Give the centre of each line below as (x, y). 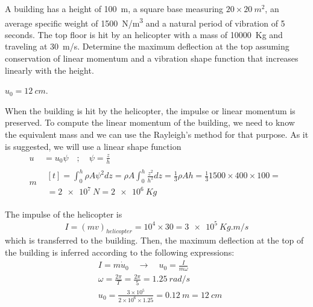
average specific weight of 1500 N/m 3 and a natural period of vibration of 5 (145, 22)
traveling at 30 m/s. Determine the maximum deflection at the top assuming (147, 46)
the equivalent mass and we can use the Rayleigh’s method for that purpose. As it (157, 134)
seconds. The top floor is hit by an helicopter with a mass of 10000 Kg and (144, 34)
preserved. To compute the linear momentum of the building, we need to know (150, 122)
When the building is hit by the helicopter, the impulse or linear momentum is (150, 110)
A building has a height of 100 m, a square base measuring (114, 8)
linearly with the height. (49, 70)
